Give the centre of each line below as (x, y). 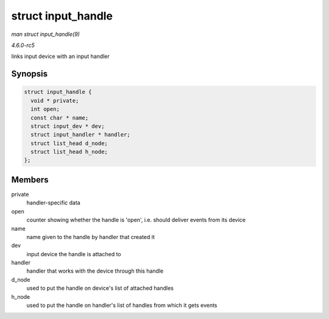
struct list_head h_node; (69, 152)
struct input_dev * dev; (68, 126)
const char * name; (60, 118)
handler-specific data (53, 203)
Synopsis (30, 74)
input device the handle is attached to (74, 254)
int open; (45, 109)
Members (30, 180)
